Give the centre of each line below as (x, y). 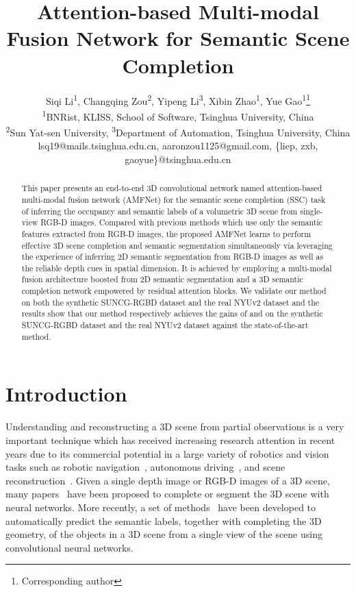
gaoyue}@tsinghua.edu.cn (178, 159)
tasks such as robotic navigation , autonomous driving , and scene (145, 467)
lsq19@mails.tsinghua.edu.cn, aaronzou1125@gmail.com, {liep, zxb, (178, 146)
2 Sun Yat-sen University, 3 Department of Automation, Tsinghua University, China (178, 131)
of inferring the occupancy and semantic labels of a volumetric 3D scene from (160, 211)
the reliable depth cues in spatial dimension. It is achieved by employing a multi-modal (177, 268)
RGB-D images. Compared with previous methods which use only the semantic (182, 222)
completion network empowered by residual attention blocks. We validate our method (174, 291)
